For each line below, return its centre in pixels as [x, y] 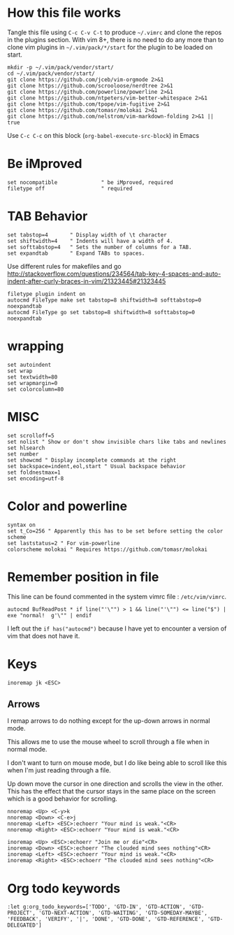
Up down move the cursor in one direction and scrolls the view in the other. [115, 784]
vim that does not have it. [44, 635]
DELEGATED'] [24, 925]
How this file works [64, 13]
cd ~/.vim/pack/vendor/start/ [51, 73]
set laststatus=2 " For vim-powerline [64, 543]
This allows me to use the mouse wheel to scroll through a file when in [108, 742]
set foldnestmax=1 [34, 472]
